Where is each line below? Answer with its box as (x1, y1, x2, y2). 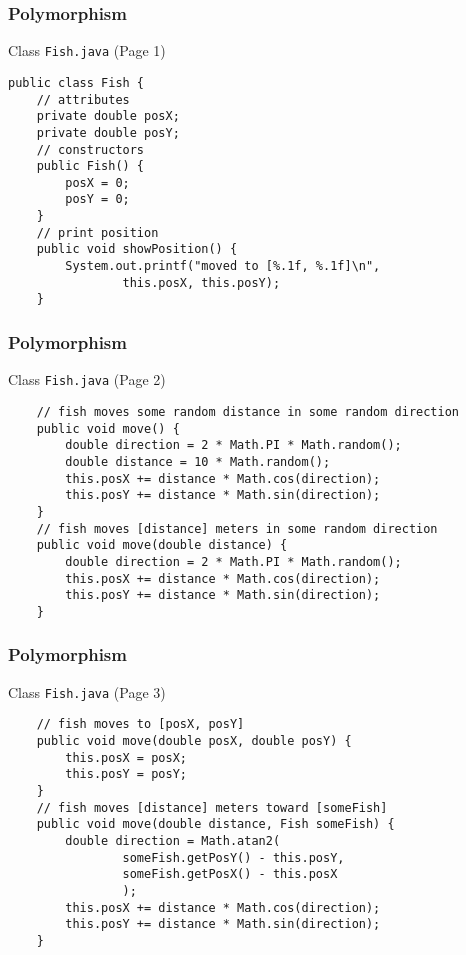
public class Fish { (8, 75, 145, 90)
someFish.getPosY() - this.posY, (122, 850, 345, 865)
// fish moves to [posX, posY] (36, 717, 245, 732)
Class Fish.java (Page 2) (8, 369, 166, 390)
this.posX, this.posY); (122, 275, 281, 290)
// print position (36, 225, 159, 240)
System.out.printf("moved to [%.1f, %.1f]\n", (65, 259, 381, 274)
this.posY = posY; (65, 767, 187, 782)
